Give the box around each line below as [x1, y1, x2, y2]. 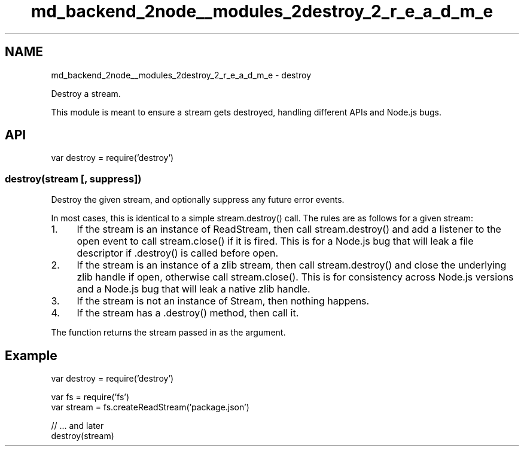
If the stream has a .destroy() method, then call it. [77, 307, 299, 319]
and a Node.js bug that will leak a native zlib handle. [77, 283, 310, 295]
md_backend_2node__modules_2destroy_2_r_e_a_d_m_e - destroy [51, 69, 312, 80]
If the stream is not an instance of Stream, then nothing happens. [77, 295, 370, 307]
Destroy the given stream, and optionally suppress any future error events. [51, 194, 345, 205]
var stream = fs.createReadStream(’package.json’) [51, 402, 249, 413]
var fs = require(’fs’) [51, 392, 130, 403]
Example [5, 348, 57, 363]
